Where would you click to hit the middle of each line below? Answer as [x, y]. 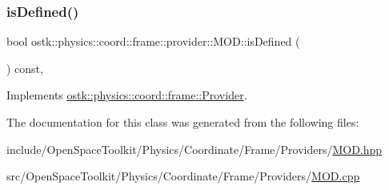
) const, [25, 68]
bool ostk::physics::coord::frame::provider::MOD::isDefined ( [153, 41]
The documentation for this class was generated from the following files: [183, 122]
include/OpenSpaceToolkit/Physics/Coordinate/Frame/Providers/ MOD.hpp [194, 149]
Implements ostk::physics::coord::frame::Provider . [127, 95]
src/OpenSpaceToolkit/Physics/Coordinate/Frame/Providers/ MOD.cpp [183, 176]
